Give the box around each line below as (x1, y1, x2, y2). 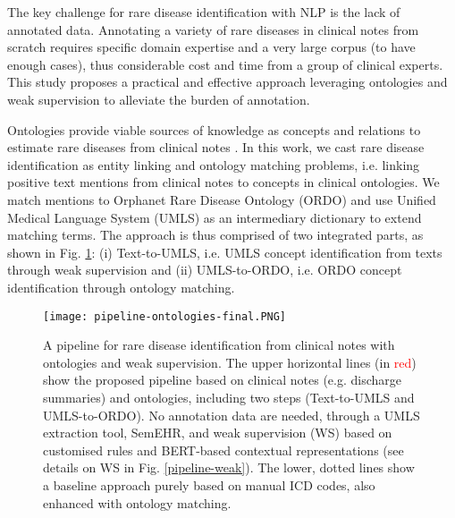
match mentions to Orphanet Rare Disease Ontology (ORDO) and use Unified (7, 190, 436, 208)
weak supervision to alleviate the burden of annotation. (7, 89, 310, 108)
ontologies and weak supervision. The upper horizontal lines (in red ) (43, 352, 417, 371)
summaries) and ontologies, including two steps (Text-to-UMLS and (43, 387, 415, 406)
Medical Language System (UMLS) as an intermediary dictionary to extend (7, 208, 422, 226)
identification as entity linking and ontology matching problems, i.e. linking (7, 155, 420, 174)
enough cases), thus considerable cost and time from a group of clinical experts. (7, 55, 443, 73)
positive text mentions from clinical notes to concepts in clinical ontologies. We (7, 173, 440, 191)
